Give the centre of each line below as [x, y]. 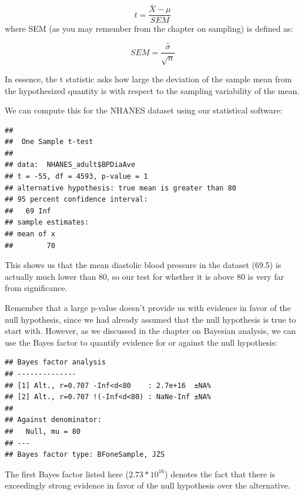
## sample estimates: [47, 223]
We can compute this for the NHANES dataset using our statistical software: [144, 110]
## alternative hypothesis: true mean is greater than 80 [121, 188]
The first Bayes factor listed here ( [67, 474]
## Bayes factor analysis [55, 362]
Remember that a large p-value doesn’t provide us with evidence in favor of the [148, 308]
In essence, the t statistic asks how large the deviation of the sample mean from [148, 78]
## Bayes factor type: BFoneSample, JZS [85, 455]
